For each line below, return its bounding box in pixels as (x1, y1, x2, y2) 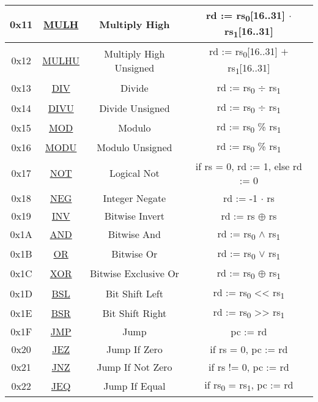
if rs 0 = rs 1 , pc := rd (204, 378, 294, 394)
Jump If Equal (103, 379, 166, 393)
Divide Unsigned (99, 100, 170, 115)
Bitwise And (108, 227, 161, 242)
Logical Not (109, 166, 160, 180)
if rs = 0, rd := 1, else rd (195, 158, 302, 173)
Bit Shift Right (102, 305, 167, 320)
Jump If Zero (106, 342, 163, 357)
